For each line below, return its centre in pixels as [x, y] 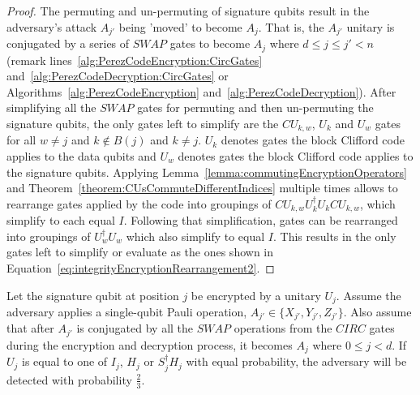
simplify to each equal [61, 220]
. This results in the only [334, 236]
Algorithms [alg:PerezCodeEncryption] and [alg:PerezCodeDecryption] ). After [201, 91]
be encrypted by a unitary [256, 295]
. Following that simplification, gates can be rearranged [261, 220]
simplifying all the [51, 107]
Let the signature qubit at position [93, 295]
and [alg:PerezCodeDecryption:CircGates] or [118, 76]
